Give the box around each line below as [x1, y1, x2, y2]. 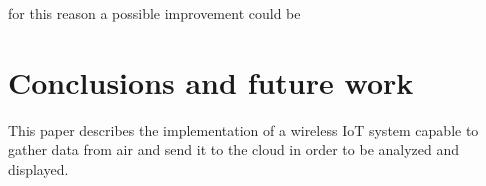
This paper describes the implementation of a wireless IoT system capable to [8, 119, 479, 140]
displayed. [8, 158, 69, 179]
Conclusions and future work [8, 61, 414, 102]
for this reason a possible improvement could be [8, 3, 301, 23]
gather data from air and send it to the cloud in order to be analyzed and [8, 139, 460, 160]
